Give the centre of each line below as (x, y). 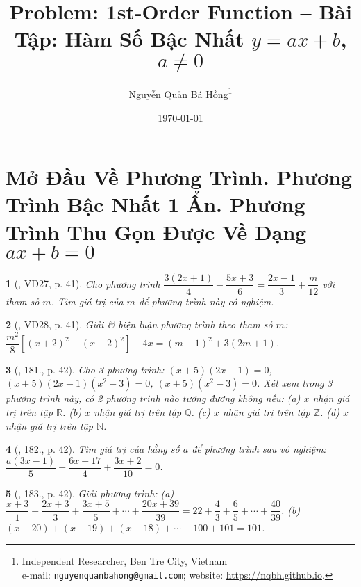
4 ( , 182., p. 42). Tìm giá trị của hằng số (93, 449)
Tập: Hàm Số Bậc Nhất (129, 39)
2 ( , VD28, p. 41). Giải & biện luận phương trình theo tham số (139, 324)
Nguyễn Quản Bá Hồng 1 (180, 93)
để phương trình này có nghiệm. (206, 301)
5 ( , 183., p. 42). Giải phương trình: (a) (90, 493)
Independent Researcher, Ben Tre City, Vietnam (125, 561)
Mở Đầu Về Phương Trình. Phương (179, 177)
